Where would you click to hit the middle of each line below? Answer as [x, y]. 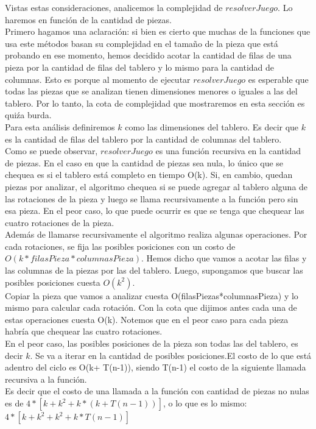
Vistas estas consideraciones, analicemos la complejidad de [114, 7]
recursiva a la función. [46, 379]
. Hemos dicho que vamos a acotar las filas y [224, 258]
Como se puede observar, [51, 151]
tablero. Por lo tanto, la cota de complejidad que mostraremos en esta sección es [155, 103]
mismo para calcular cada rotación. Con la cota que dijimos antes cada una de [151, 307]
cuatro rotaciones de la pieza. [60, 222]
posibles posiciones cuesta [53, 282]
